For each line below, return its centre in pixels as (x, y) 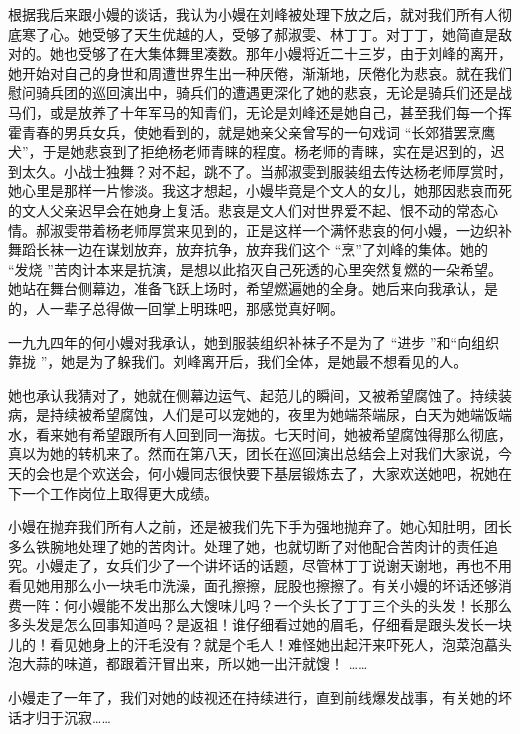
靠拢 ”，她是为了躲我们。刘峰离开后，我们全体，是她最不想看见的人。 (238, 361)
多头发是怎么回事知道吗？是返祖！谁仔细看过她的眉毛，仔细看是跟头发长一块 (260, 624)
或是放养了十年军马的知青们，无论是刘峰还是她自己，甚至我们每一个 (273, 111)
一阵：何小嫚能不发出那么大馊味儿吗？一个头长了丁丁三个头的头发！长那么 (266, 604)
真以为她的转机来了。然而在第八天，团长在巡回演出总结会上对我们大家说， (253, 453)
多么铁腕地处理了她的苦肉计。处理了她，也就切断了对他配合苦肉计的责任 (246, 545)
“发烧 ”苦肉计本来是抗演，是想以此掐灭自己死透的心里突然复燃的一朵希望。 (255, 268)
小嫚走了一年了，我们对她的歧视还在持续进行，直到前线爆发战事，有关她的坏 (260, 697)
